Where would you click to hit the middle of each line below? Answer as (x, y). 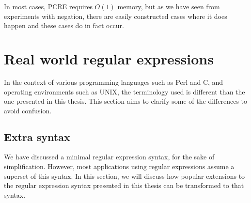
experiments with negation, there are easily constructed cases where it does (116, 16)
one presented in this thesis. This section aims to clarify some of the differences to (126, 101)
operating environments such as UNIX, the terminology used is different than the (125, 91)
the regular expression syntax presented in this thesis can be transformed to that (124, 185)
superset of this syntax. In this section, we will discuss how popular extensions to (125, 176)
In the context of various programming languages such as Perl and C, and (114, 82)
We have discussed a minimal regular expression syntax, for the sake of (109, 157)
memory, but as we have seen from (169, 6)
